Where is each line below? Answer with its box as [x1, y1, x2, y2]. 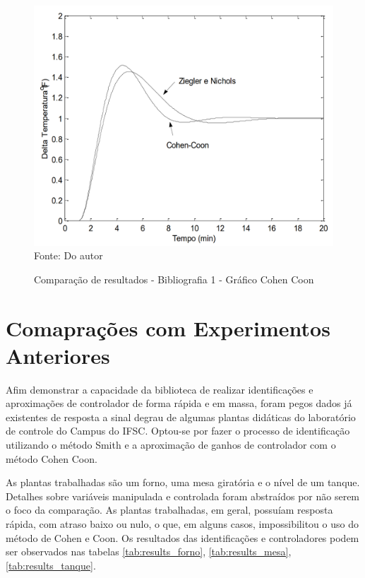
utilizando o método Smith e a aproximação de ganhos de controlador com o [6, 437, 336, 452]
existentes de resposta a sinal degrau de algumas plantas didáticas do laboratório [6, 409, 356, 424]
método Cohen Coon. [6, 451, 97, 466]
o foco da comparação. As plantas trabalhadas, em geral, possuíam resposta [6, 502, 333, 517]
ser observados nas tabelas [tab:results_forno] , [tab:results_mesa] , [6, 544, 292, 559]
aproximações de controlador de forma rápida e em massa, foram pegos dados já [6, 396, 352, 411]
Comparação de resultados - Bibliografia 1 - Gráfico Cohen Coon [34, 271, 314, 286]
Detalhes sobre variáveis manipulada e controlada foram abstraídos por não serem [6, 488, 360, 503]
